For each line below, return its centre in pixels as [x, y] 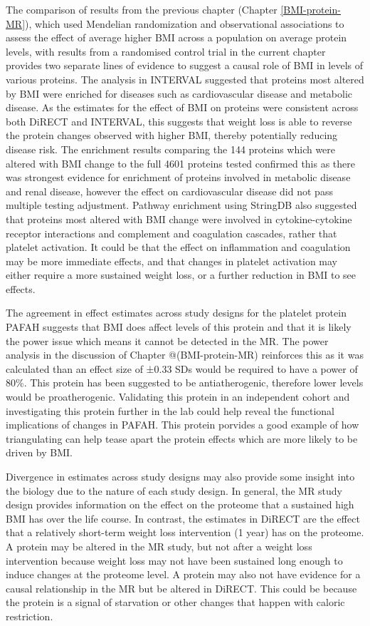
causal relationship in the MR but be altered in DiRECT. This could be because [181, 588]
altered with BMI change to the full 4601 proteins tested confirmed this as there [181, 163]
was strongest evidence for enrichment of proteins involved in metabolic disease [178, 177]
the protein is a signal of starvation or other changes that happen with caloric [175, 602]
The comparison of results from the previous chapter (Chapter [142, 9]
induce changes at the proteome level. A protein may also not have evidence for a [183, 574]
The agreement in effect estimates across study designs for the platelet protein [176, 313]
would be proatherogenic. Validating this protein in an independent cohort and [178, 397]
